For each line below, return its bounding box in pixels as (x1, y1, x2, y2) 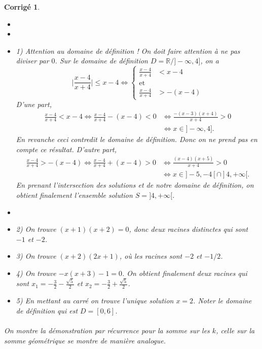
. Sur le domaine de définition (55, 55, 148, 66)
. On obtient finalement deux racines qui (122, 268, 247, 278)
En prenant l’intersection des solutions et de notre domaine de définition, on (16, 180, 254, 190)
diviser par (16, 55, 49, 66)
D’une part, (16, 99, 52, 110)
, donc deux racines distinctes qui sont (129, 224, 248, 234)
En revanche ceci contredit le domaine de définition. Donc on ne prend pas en (16, 134, 257, 145)
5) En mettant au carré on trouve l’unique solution (16, 295, 174, 306)
